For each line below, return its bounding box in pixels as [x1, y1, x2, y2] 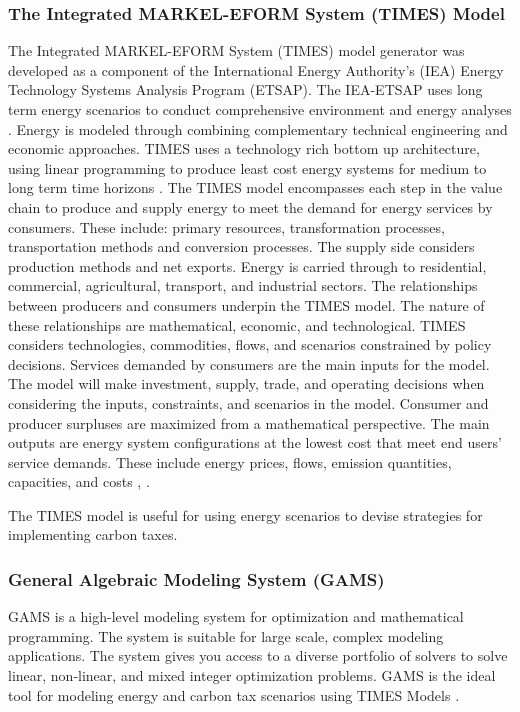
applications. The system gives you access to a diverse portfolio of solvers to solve [8, 645, 508, 666]
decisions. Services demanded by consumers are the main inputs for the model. [8, 353, 490, 374]
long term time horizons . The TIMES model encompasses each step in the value [8, 177, 503, 198]
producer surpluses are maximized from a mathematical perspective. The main [8, 412, 490, 433]
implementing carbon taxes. [8, 524, 178, 545]
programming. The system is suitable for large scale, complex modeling [8, 625, 444, 646]
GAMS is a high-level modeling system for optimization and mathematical [8, 606, 464, 627]
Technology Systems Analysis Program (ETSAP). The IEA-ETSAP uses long [8, 79, 483, 100]
